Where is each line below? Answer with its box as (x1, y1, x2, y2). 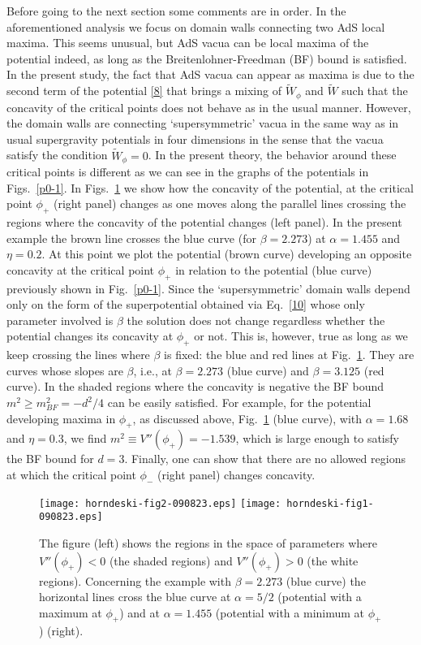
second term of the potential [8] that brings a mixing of (6, 82, 281, 99)
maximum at (39, 604, 102, 621)
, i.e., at (133, 361, 172, 379)
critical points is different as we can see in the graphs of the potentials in (6, 163, 369, 180)
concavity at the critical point (6, 261, 155, 278)
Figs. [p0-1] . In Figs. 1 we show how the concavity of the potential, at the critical (6, 179, 414, 196)
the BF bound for (6, 450, 94, 467)
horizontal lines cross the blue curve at (39, 588, 231, 605)
